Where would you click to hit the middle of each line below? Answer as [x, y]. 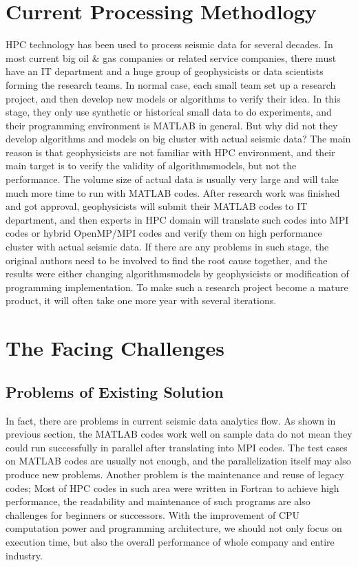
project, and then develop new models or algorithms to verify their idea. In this [173, 98]
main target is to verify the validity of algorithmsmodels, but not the [151, 165]
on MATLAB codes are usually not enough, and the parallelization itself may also [178, 461]
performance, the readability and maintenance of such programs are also [158, 501]
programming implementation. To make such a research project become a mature [177, 287]
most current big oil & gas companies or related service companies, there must [171, 57]
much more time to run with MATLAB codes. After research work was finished [173, 192]
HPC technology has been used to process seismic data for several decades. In [169, 44]
